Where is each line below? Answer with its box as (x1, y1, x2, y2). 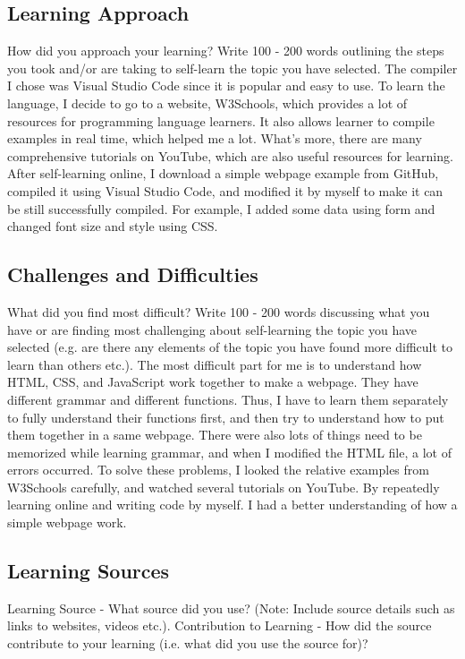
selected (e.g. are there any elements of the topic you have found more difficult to (7, 338, 452, 356)
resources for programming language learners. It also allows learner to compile (7, 111, 435, 130)
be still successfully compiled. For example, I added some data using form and (7, 199, 435, 218)
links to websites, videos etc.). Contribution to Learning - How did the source (7, 616, 432, 635)
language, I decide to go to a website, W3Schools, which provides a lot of (7, 93, 408, 112)
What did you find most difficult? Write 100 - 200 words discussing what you (7, 302, 430, 321)
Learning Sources (7, 557, 170, 585)
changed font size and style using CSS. (7, 217, 218, 235)
